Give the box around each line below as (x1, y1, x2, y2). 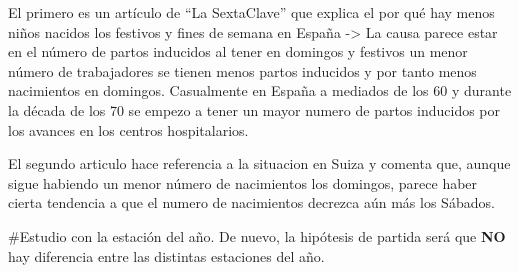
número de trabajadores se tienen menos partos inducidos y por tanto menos (8, 60, 477, 81)
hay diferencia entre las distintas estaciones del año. (8, 245, 325, 266)
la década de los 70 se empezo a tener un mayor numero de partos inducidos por (8, 99, 501, 120)
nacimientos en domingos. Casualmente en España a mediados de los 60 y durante (8, 80, 512, 101)
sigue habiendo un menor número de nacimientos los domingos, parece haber (8, 172, 478, 193)
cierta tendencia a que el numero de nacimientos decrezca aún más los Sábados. (8, 192, 495, 213)
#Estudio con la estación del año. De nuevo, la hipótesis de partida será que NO (8, 225, 506, 246)
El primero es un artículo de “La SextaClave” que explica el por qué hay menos (8, 2, 495, 22)
